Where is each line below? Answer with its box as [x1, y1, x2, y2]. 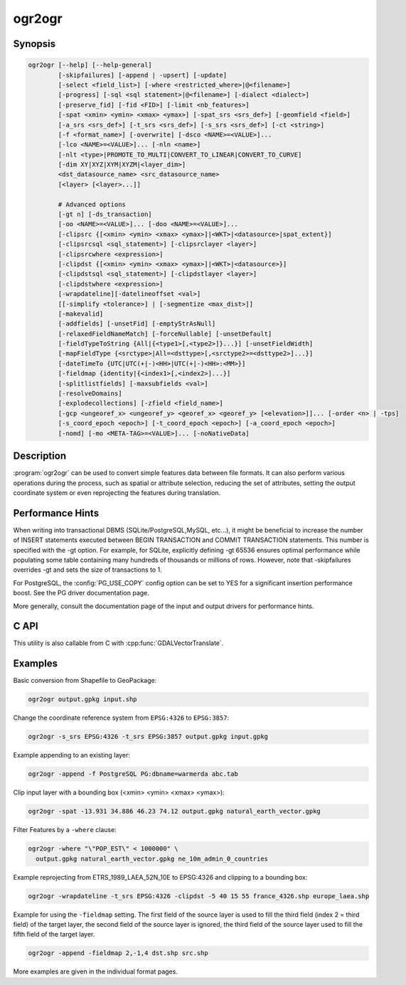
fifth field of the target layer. [13, 930, 95, 939]
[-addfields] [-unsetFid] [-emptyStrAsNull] [58, 320, 216, 328]
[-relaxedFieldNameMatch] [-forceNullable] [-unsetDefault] [58, 329, 272, 338]
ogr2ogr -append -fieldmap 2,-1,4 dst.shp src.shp [28, 949, 209, 957]
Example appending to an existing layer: [13, 751, 131, 760]
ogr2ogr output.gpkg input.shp [28, 696, 138, 703]
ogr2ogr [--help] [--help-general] [28, 61, 152, 69]
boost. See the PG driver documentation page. [13, 589, 149, 597]
